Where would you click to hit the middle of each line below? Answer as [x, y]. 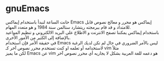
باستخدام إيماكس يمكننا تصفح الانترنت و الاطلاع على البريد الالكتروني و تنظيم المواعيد [82, 32]
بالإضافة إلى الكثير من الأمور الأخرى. [38, 38]
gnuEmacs [28, 9]
